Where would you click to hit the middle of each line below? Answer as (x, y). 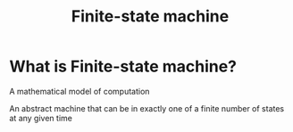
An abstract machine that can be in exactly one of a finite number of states (147, 108)
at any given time (41, 118)
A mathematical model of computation (80, 91)
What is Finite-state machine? (123, 66)
